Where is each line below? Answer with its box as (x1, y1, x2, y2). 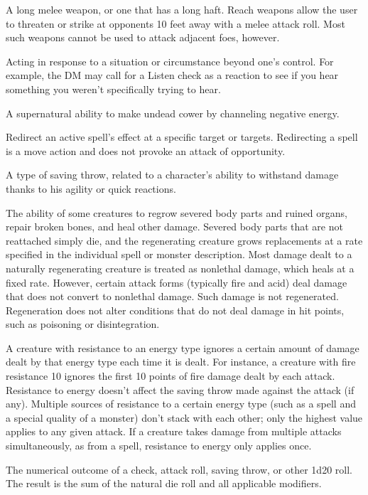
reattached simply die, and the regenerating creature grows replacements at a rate (6, 233, 363, 247)
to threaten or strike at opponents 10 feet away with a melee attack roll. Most (6, 16, 345, 31)
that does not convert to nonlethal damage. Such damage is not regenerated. (6, 289, 339, 304)
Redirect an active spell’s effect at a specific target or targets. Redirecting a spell (6, 129, 358, 144)
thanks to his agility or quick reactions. (6, 181, 176, 196)
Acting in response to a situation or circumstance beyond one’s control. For (6, 53, 334, 68)
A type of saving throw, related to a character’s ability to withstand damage (6, 167, 339, 182)
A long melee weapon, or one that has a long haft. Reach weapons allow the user (6, 2, 358, 16)
